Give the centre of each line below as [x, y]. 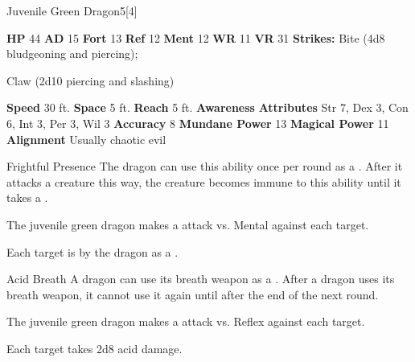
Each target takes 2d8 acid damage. [95, 348]
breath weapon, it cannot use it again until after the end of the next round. [193, 294]
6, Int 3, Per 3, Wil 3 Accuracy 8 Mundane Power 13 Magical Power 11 [198, 123]
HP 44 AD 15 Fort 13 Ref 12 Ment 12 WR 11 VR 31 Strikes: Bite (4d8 [196, 37]
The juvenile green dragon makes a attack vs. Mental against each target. [188, 224]
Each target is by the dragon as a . [92, 251]
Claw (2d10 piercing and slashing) [90, 80]
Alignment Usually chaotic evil [86, 139]
